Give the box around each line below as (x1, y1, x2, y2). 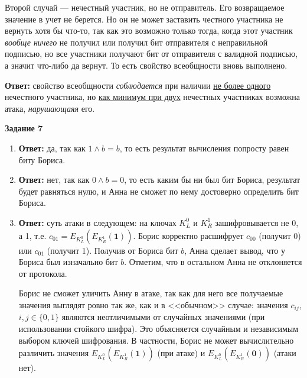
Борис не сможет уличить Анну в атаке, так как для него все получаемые (18, 287, 283, 299)
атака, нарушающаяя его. (5, 102, 95, 114)
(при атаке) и (157, 347, 205, 359)
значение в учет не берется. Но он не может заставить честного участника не (5, 12, 283, 25)
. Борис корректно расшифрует (133, 229, 244, 241)
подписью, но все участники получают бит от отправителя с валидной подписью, (5, 47, 298, 60)
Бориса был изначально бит (18, 256, 118, 268)
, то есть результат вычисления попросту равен (119, 141, 289, 154)
